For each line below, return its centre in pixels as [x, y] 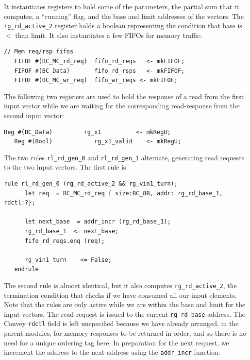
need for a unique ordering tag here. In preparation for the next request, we [117, 342]
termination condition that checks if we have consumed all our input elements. [120, 295]
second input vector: [34, 115]
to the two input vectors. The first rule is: [66, 167]
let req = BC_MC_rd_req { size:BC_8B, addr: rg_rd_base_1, [124, 193]
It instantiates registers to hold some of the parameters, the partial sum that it [122, 6]
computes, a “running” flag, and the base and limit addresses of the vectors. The [124, 16]
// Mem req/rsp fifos [39, 52]
